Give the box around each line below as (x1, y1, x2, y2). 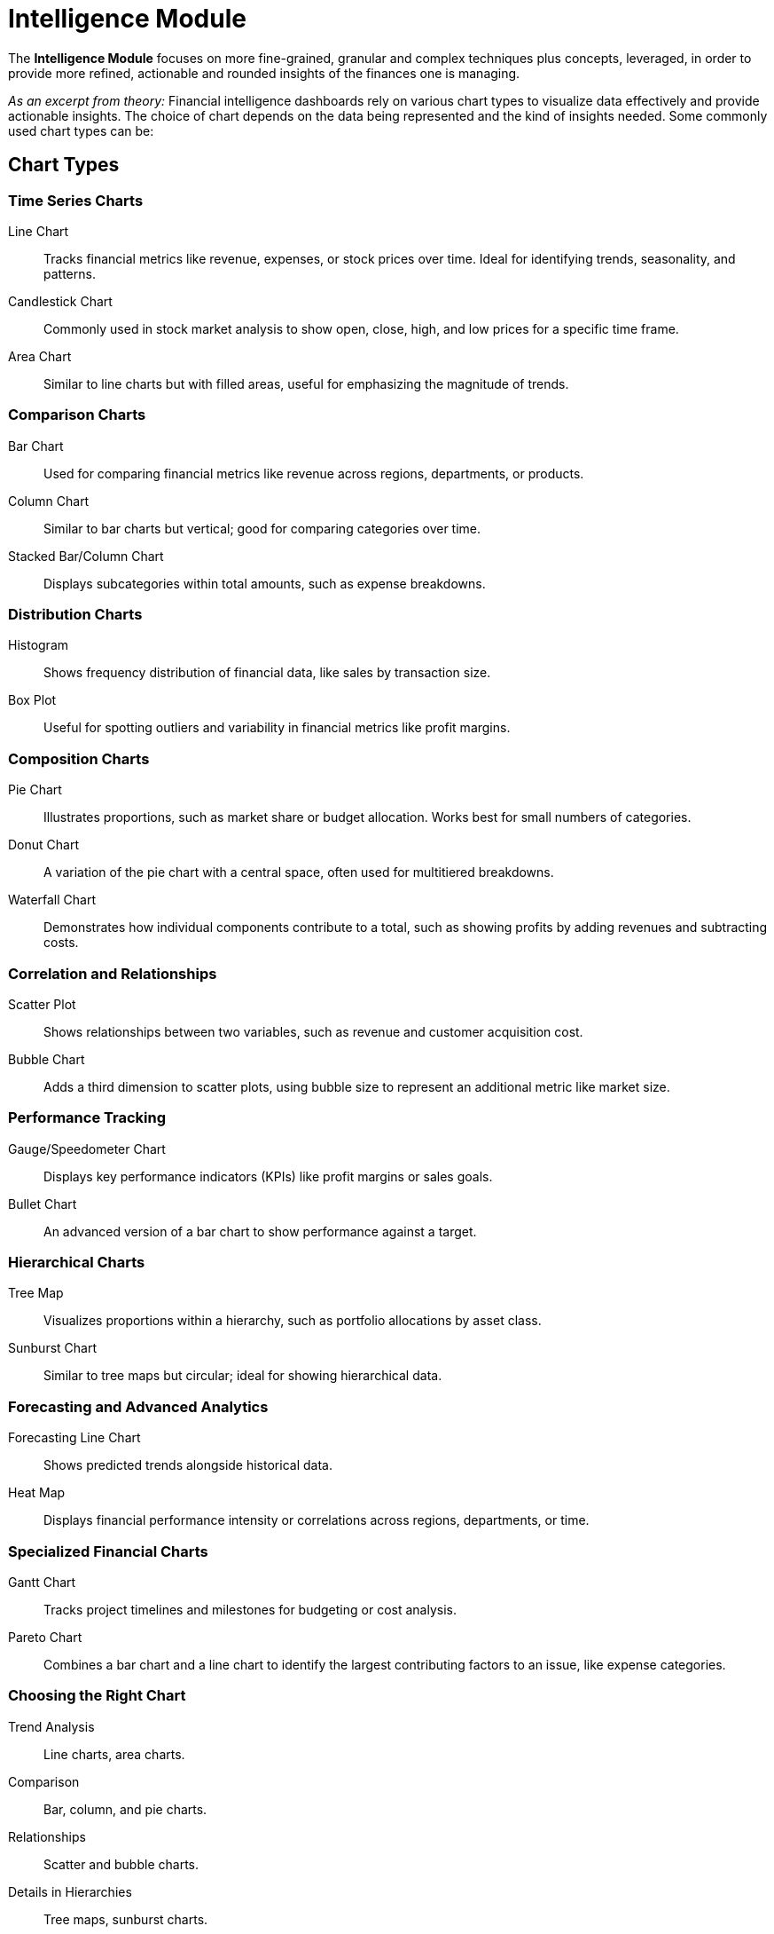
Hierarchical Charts (8, 1253, 145, 1272)
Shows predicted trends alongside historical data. (43, 1457, 332, 1473)
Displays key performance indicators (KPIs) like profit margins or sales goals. (43, 1168, 493, 1184)
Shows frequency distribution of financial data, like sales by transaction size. (43, 665, 491, 681)
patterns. (43, 265, 96, 281)
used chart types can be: (8, 122, 154, 138)
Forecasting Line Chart (8, 1430, 141, 1446)
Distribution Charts (8, 605, 143, 624)
